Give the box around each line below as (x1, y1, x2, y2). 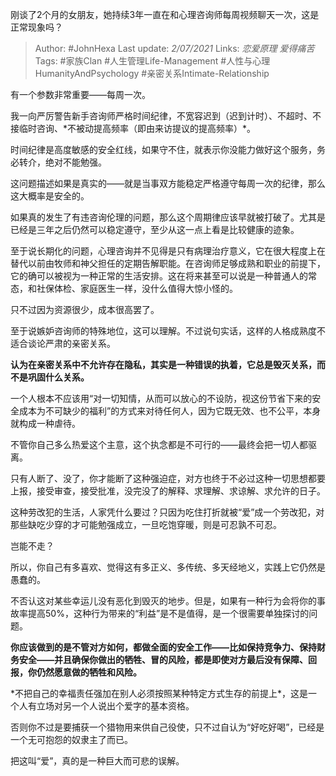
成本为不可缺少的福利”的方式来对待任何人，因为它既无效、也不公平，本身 (18, 405, 322, 417)
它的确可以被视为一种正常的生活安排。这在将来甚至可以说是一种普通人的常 (10, 270, 317, 282)
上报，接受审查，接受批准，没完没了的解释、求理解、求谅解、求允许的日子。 (10, 485, 326, 497)
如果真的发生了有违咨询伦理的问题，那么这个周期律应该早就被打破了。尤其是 (10, 211, 326, 223)
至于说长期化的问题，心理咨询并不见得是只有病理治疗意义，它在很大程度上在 (10, 245, 326, 257)
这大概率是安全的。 (10, 190, 90, 202)
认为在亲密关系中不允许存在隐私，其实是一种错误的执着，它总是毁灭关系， (10, 359, 317, 370)
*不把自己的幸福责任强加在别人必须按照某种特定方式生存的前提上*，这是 (10, 688, 309, 699)
